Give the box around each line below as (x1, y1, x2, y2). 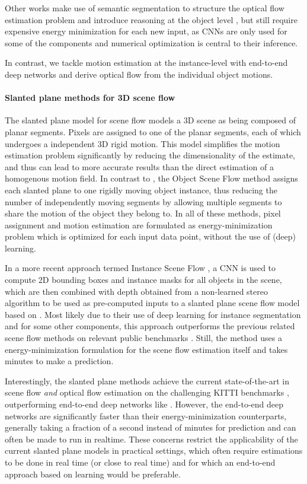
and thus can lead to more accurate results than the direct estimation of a (5, 160, 274, 173)
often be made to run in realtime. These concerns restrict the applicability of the (5, 432, 298, 445)
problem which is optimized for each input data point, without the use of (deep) (5, 230, 296, 243)
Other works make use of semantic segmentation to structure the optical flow (5, 2, 284, 14)
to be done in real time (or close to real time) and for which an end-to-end (5, 456, 276, 468)
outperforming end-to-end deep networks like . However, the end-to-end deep (5, 398, 284, 410)
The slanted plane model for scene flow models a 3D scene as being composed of (5, 114, 296, 126)
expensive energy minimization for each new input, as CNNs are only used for (5, 25, 287, 37)
